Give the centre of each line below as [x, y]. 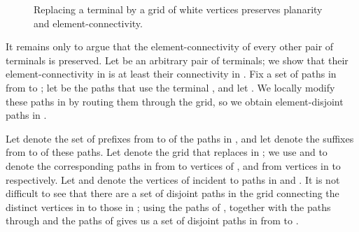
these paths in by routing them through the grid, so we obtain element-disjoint [175, 101]
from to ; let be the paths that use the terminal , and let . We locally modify [170, 87]
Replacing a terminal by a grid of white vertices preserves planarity [178, 9]
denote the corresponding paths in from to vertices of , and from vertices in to [173, 165]
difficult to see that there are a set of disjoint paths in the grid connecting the [173, 193]
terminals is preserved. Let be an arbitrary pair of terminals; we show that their [177, 60]
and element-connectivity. [88, 23]
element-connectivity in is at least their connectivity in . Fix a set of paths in [171, 74]
